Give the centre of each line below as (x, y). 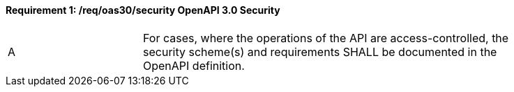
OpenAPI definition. (194, 65)
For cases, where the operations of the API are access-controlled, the (326, 38)
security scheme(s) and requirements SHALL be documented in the (320, 52)
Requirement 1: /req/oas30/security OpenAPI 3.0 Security (143, 10)
